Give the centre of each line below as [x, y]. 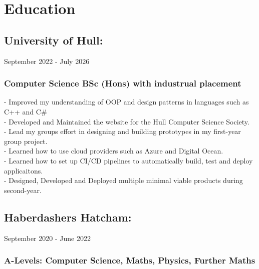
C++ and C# [26, 111]
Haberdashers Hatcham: [68, 217]
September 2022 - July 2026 [47, 61]
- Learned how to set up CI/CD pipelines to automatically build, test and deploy [128, 160]
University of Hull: [54, 40]
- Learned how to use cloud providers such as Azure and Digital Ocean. [114, 151]
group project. [26, 141]
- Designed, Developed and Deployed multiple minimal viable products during [123, 180]
